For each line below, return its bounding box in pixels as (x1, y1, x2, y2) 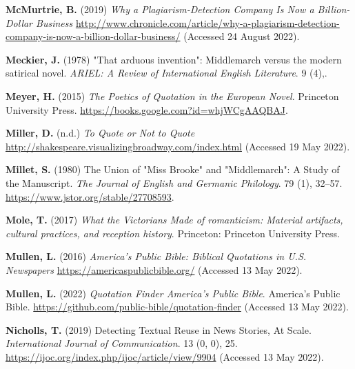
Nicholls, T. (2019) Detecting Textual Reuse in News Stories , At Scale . (6, 322, 312, 337)
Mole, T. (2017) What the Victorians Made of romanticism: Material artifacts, (6, 212, 343, 227)
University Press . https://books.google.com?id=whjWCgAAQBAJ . (6, 102, 288, 117)
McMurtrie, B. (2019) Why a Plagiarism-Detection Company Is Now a (6, 2, 314, 16)
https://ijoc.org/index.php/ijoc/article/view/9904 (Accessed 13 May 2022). (6, 349, 324, 363)
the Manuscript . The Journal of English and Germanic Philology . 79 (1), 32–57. (6, 175, 343, 190)
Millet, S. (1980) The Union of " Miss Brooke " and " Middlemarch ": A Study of (6, 162, 340, 177)
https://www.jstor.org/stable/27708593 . (6, 189, 174, 203)
